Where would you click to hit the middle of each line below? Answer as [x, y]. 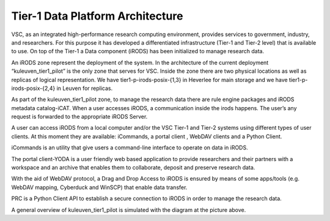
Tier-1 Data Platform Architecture [97, 16]
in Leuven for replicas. [85, 88]
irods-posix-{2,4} [33, 88]
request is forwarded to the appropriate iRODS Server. [79, 117]
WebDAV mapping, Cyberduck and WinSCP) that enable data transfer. [99, 187]
